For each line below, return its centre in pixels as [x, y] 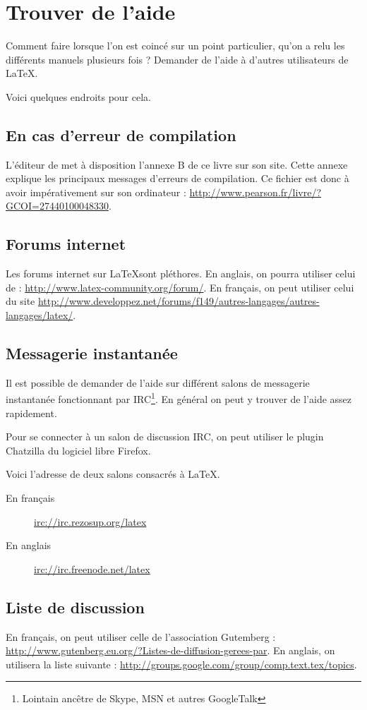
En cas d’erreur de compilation [121, 134]
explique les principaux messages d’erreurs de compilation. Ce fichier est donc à [178, 178]
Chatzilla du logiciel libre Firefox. [78, 450]
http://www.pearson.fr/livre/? [255, 192]
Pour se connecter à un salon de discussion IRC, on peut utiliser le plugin [165, 437]
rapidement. [31, 413]
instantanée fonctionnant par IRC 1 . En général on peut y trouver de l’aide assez [179, 398]
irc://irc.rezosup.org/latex [90, 521]
